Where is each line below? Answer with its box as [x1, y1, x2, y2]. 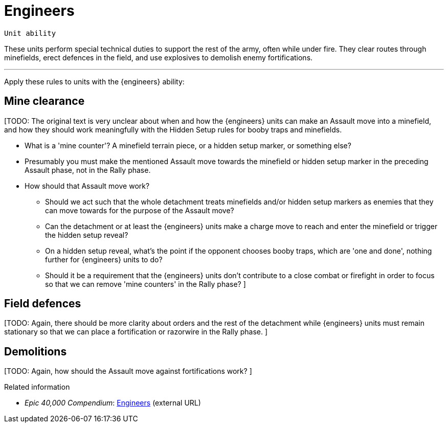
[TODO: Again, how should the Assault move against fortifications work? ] [4, 367, 252, 376]
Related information [4, 383, 70, 392]
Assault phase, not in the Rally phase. [25, 165, 151, 174]
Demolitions [4, 345, 67, 358]
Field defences [4, 297, 81, 310]
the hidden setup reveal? [45, 230, 128, 239]
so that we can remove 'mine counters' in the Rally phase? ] [45, 279, 246, 288]
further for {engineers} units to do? [45, 255, 163, 264]
